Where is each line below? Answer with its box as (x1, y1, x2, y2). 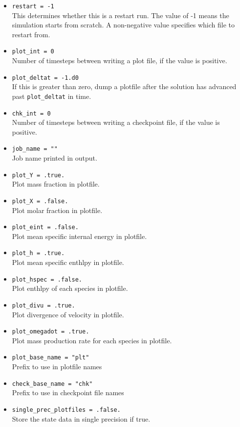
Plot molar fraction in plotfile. (12, 205, 103, 215)
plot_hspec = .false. (12, 276, 82, 283)
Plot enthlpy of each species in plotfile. (12, 283, 128, 293)
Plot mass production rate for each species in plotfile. (12, 335, 172, 345)
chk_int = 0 (12, 110, 51, 117)
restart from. (12, 29, 50, 39)
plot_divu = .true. (12, 302, 75, 309)
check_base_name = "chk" (12, 380, 93, 387)
